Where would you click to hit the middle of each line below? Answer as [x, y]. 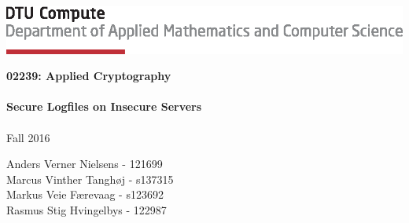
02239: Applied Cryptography [89, 76]
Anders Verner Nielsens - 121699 [85, 164]
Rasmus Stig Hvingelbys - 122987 [87, 209]
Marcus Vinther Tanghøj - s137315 [90, 179]
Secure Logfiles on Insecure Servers [104, 106]
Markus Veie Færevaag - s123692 [85, 194]
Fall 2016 [28, 137]
